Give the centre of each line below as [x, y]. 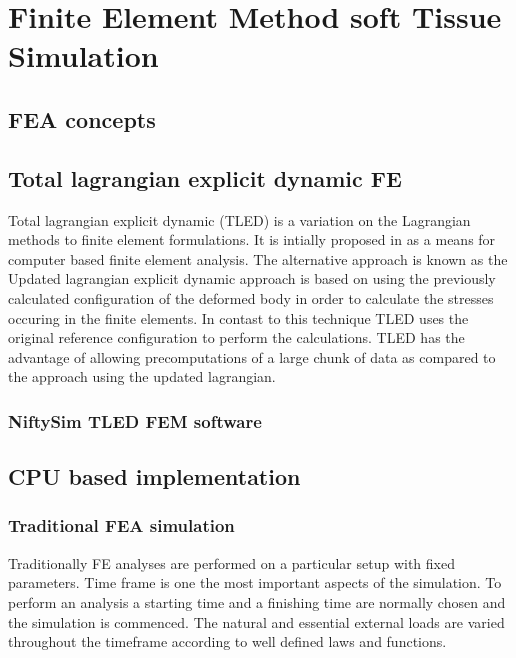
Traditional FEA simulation [121, 525]
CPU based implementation [154, 476]
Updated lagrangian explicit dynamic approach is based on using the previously [252, 278]
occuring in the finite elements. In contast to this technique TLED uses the [238, 317]
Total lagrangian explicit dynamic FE [205, 177]
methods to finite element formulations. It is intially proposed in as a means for [252, 239]
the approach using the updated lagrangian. [142, 376]
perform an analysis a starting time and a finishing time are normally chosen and [257, 601]
